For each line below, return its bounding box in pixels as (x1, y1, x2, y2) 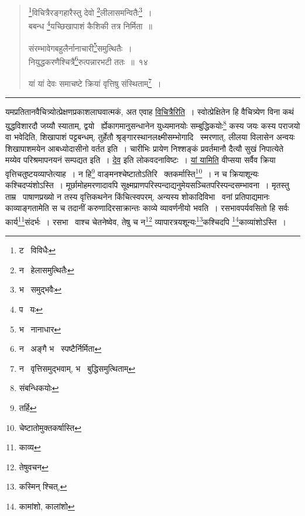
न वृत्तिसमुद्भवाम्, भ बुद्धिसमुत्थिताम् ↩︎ (19, 362, 135, 374)
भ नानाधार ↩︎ (19, 322, 61, 335)
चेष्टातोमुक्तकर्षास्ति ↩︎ (19, 421, 81, 433)
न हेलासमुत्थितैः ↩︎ (19, 263, 74, 276)
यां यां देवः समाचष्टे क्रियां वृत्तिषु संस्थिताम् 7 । (28, 76, 162, 89)
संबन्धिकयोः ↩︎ (19, 382, 59, 394)
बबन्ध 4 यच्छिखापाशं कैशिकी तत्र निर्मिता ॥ (28, 18, 152, 32)
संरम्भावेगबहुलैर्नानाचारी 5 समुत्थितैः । (28, 40, 132, 54)
